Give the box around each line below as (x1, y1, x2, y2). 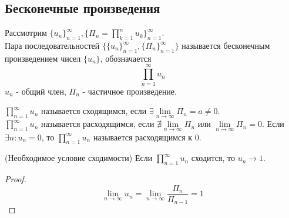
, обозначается (100, 52, 152, 64)
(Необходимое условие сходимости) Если (5, 152, 153, 164)
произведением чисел (5, 52, 81, 64)
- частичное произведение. (82, 85, 177, 97)
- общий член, (16, 85, 66, 97)
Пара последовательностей (5, 39, 100, 51)
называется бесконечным (182, 39, 270, 51)
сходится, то (191, 152, 235, 164)
